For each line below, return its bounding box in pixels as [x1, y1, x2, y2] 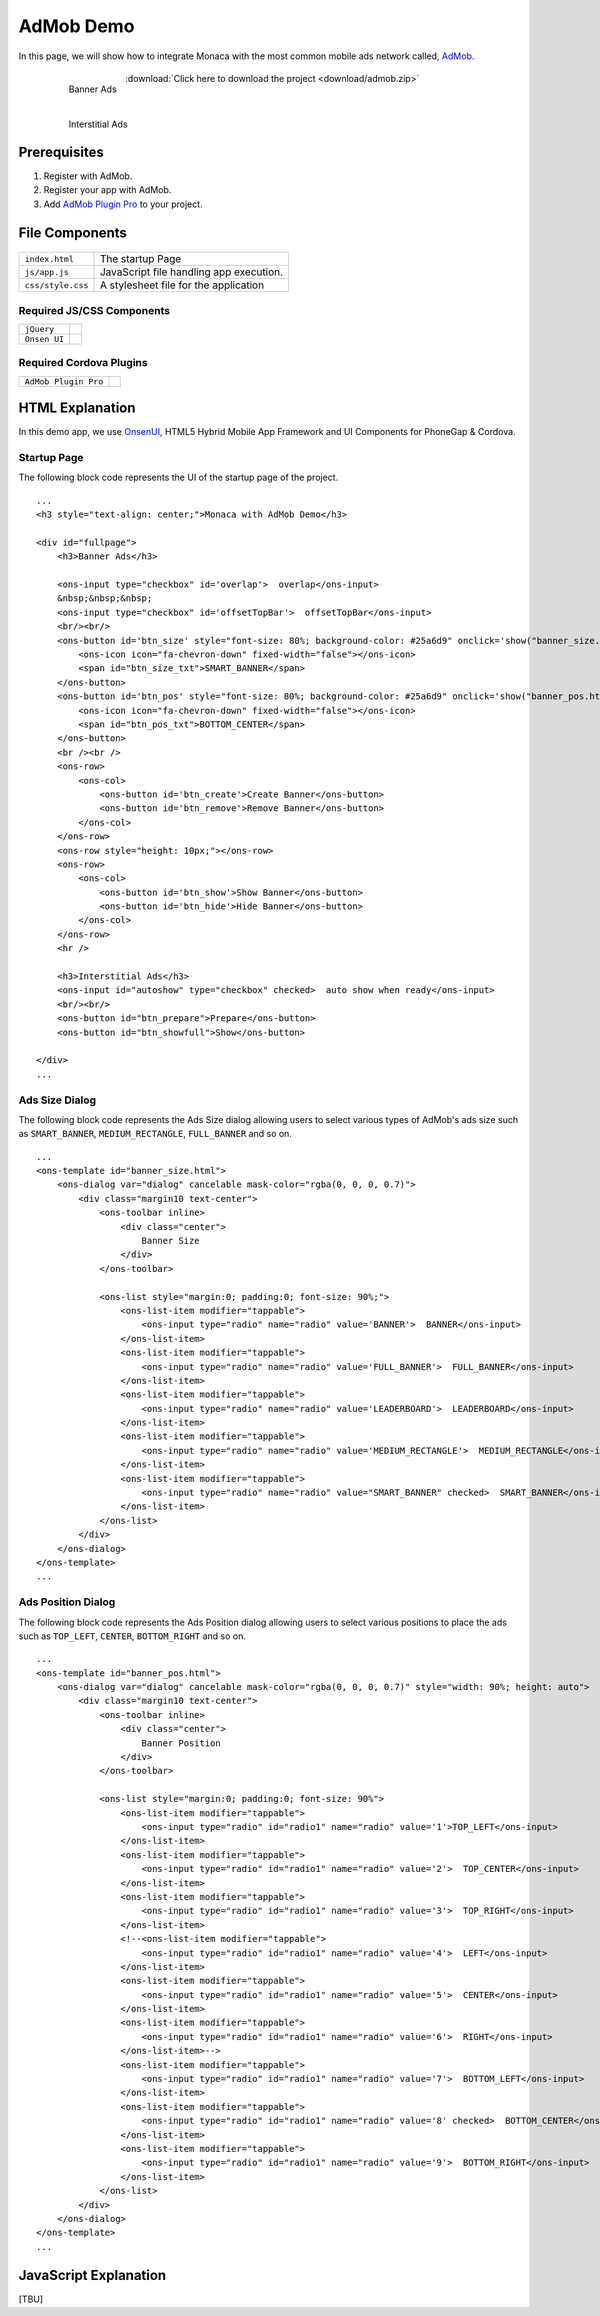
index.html [24, 253, 75, 264]
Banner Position [141, 1737, 222, 1749]
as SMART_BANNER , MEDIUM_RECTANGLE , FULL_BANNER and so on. [18, 1128, 292, 1140]
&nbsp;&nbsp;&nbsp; [56, 593, 153, 604]
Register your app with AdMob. [43, 184, 172, 196]
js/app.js [24, 266, 70, 277]
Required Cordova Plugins [18, 356, 149, 370]
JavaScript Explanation [18, 2266, 167, 2284]
